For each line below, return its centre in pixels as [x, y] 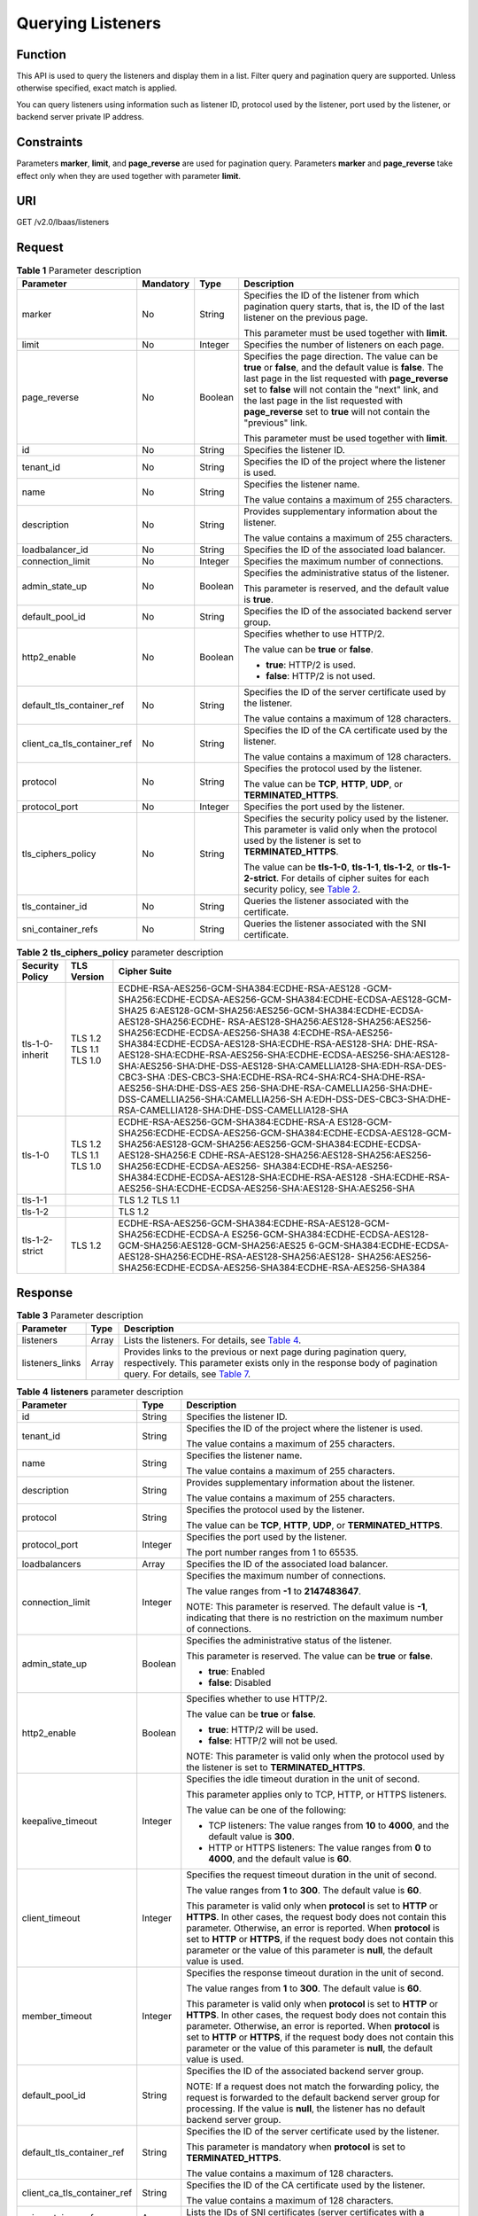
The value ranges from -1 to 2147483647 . [274, 1591]
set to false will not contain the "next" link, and [341, 389]
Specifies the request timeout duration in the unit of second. [312, 1875]
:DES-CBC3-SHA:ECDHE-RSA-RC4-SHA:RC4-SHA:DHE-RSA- [297, 1077]
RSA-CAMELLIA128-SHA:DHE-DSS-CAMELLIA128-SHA [233, 1111]
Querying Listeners [89, 23]
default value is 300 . [252, 1837]
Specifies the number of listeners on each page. [344, 344]
